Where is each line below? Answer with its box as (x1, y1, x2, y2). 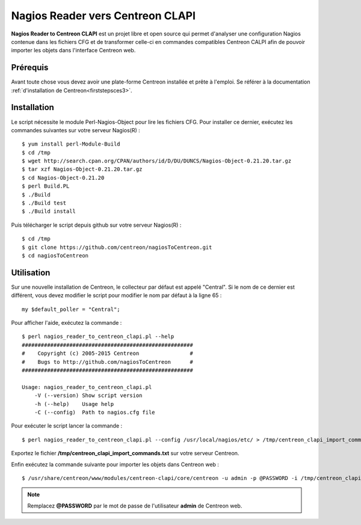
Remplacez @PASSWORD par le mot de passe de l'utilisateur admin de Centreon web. (27, 502, 242, 509)
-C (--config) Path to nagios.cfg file (34, 409, 156, 416)
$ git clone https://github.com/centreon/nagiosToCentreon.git (22, 244, 212, 251)
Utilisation (11, 268, 51, 278)
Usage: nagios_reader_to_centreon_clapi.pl (22, 384, 152, 390)
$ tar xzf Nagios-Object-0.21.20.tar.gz (22, 166, 143, 173)
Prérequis (11, 63, 49, 73)
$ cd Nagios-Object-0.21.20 (22, 174, 105, 181)
